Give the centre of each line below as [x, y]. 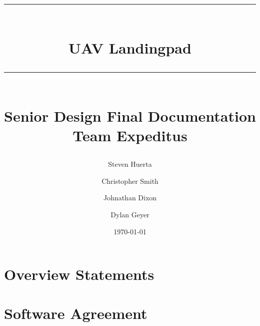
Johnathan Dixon [130, 198]
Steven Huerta [130, 164]
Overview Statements [79, 274]
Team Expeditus [130, 135]
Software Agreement [76, 313]
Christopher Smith [130, 181]
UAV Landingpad [130, 48]
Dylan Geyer [130, 214]
